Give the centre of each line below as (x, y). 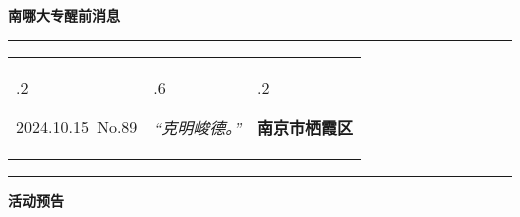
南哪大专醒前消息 (64, 15)
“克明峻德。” (197, 127)
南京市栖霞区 (305, 127)
